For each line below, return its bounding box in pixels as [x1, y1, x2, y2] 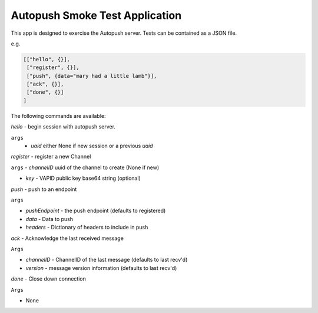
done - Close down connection [11, 275, 87, 282]
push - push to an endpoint [11, 186, 77, 193]
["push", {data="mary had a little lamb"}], [26, 73, 157, 79]
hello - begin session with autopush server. [11, 123, 116, 130]
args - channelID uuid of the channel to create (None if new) [11, 164, 160, 171]
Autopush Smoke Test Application [11, 9, 182, 22]
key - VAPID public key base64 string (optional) [25, 174, 141, 182]
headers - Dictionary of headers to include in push [25, 224, 148, 231]
